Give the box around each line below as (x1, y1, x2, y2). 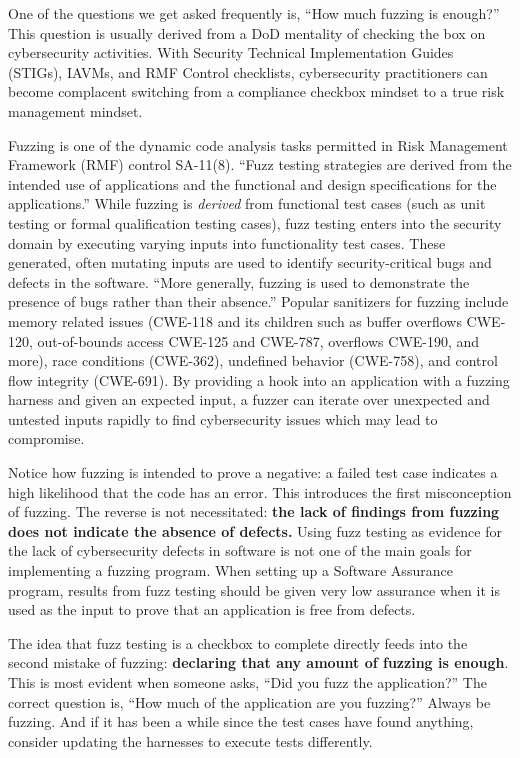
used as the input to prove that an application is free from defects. (8, 599, 416, 620)
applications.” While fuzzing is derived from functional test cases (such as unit (8, 193, 486, 214)
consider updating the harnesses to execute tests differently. (8, 730, 373, 751)
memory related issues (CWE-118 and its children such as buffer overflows (8, 310, 462, 331)
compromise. (8, 428, 85, 449)
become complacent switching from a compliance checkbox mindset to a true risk (8, 81, 505, 102)
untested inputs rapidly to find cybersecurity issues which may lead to (8, 408, 438, 429)
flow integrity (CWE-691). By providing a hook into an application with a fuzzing (8, 369, 510, 390)
